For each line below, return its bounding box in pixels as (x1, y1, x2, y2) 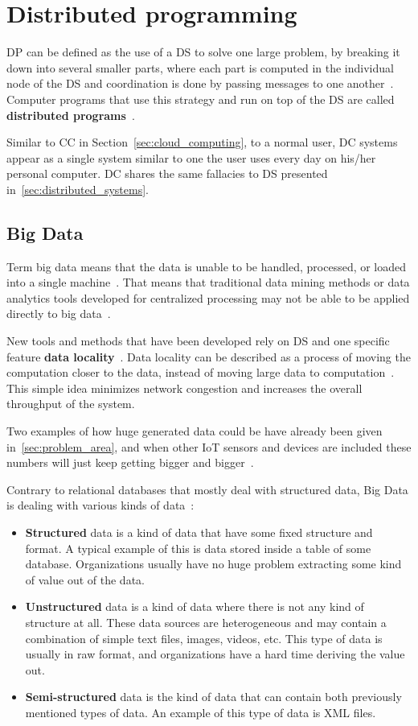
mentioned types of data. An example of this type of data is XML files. (25, 703, 376, 720)
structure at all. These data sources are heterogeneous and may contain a (25, 613, 387, 630)
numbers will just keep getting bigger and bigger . (6, 454, 254, 471)
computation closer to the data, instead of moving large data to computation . (6, 364, 395, 381)
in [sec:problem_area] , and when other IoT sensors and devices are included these (6, 438, 412, 455)
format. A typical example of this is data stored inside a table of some (25, 539, 371, 556)
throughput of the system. (6, 395, 135, 412)
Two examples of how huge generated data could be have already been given (6, 423, 383, 439)
